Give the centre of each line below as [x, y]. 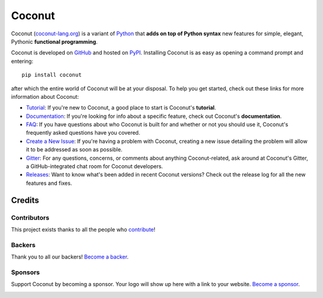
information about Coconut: [45, 96]
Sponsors [25, 272]
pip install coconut [52, 75]
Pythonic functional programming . [54, 41]
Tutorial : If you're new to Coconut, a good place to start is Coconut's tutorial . [121, 108]
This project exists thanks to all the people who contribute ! [83, 229]
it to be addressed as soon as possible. [74, 150]
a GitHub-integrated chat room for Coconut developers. [95, 166]
